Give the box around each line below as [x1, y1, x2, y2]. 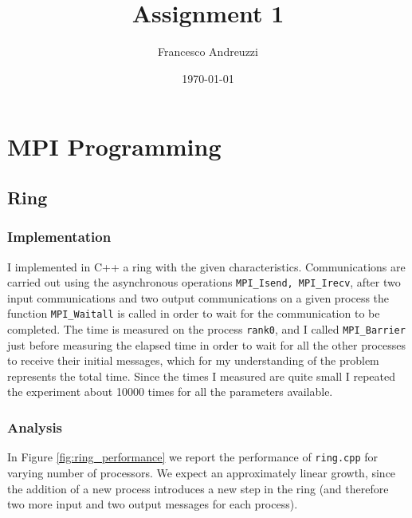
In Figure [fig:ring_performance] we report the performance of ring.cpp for [7, 449, 379, 465]
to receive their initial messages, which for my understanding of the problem [7, 352, 379, 369]
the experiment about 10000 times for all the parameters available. [7, 383, 333, 400]
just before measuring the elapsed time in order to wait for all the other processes [7, 336, 406, 353]
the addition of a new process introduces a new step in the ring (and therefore [7, 480, 389, 496]
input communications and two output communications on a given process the [7, 289, 390, 306]
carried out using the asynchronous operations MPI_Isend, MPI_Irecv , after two [7, 274, 401, 291]
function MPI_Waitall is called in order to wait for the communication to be [7, 305, 380, 322]
